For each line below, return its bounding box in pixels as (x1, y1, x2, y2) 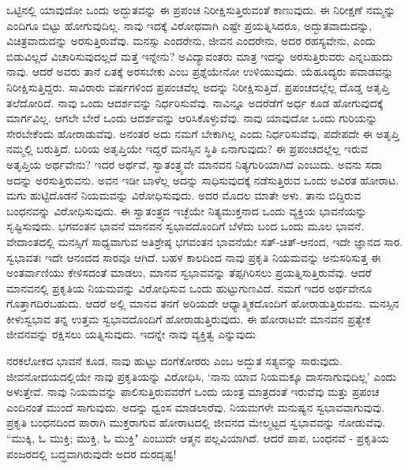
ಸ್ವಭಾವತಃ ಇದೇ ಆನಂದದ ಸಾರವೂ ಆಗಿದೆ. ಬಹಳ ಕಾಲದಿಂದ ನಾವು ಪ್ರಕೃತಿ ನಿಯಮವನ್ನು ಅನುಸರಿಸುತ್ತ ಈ (6, 248, 381, 265)
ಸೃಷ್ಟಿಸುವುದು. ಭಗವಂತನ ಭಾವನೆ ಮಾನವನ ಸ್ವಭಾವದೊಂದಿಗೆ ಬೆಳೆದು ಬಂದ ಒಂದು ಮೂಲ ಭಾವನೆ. (6, 218, 365, 234)
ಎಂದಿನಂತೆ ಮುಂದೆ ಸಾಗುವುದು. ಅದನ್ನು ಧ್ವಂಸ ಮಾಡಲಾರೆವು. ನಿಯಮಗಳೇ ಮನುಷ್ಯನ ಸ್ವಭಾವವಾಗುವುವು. (6, 398, 385, 415)
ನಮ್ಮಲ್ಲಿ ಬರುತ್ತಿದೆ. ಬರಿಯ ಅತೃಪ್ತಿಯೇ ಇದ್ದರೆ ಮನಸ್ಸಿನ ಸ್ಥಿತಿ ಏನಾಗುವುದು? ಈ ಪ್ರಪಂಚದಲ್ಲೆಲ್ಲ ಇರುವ (6, 140, 368, 157)
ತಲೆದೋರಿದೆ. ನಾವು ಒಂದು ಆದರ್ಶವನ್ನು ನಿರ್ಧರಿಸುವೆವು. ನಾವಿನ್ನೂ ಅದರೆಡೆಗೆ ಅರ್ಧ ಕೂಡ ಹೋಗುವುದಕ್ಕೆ (6, 94, 384, 110)
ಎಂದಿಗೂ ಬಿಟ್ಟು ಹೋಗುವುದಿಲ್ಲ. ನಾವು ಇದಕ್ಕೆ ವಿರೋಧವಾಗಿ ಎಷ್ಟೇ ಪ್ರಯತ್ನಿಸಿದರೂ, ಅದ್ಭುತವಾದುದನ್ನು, (6, 17, 372, 33)
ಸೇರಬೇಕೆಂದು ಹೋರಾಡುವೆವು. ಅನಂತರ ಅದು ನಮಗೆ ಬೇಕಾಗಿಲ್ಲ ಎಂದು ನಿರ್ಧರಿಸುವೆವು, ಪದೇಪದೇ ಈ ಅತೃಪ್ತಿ (6, 125, 399, 141)
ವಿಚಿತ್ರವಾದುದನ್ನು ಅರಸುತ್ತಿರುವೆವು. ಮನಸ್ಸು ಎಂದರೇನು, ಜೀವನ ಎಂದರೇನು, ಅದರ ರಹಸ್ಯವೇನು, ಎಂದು (6, 32, 376, 49)
